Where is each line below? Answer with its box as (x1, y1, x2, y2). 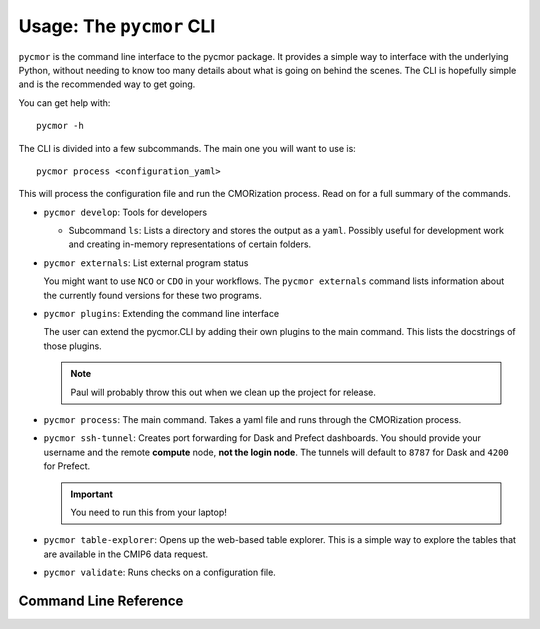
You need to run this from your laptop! (70, 506, 227, 518)
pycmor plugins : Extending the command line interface (43, 308, 280, 320)
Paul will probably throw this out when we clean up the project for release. (70, 386, 377, 398)
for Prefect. (43, 460, 91, 472)
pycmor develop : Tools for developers (43, 206, 208, 218)
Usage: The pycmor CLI (18, 15, 216, 37)
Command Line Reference (18, 592, 184, 609)
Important (70, 488, 114, 500)
